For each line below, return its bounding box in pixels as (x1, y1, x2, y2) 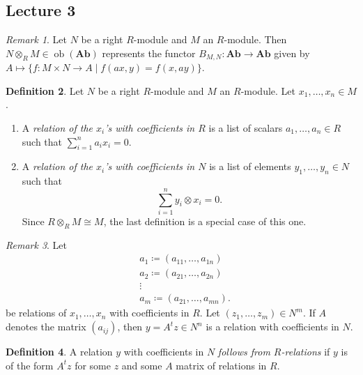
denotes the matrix (6, 319, 86, 334)
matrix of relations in (176, 358, 267, 372)
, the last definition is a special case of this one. (103, 213, 307, 228)
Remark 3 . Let (6, 237, 68, 252)
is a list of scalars (208, 121, 283, 135)
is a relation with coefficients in (206, 319, 339, 334)
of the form (6, 358, 54, 372)
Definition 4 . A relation (6, 344, 113, 359)
